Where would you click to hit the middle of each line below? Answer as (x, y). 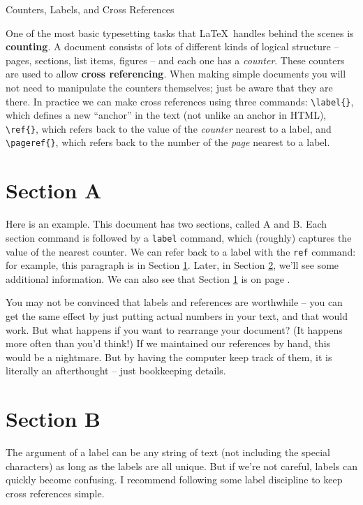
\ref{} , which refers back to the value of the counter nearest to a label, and (169, 128)
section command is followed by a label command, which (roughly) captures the (179, 237)
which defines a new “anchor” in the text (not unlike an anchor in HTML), (166, 115)
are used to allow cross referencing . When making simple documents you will (176, 74)
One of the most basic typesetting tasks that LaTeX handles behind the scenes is (180, 32)
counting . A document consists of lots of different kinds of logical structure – (172, 46)
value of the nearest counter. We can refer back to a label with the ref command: (181, 251)
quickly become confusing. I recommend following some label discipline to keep (174, 480)
